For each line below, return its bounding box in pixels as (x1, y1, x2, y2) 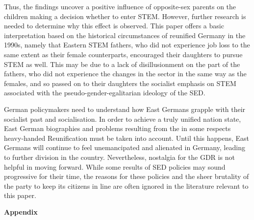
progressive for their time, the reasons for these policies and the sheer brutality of (4, 171, 249, 181)
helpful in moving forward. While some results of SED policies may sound (4, 161, 226, 172)
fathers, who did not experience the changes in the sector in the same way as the (4, 68, 247, 79)
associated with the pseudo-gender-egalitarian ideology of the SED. (4, 88, 205, 98)
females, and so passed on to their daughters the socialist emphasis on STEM (4, 78, 236, 88)
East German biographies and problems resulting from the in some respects (4, 123, 231, 133)
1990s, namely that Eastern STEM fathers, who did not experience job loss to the (4, 40, 250, 50)
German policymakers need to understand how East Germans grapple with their (4, 104, 246, 114)
